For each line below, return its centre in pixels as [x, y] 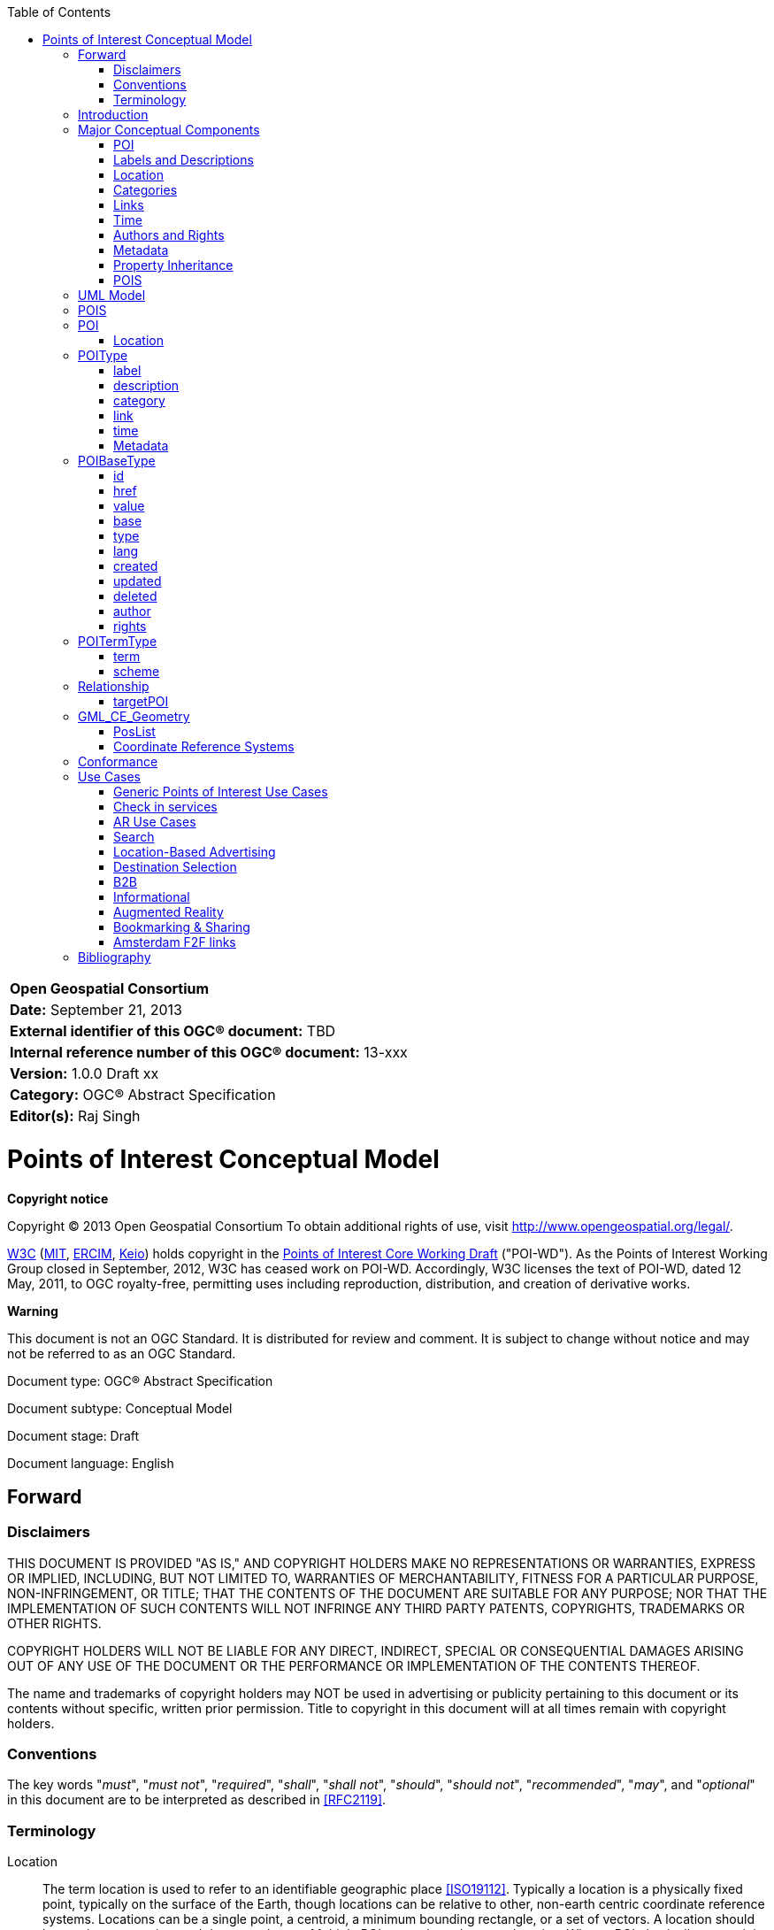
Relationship [114, 686]
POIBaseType [117, 461]
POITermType [118, 641]
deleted [135, 596]
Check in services [165, 807]
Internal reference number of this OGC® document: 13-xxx [209, 1052]
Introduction [113, 115]
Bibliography [115, 957]
